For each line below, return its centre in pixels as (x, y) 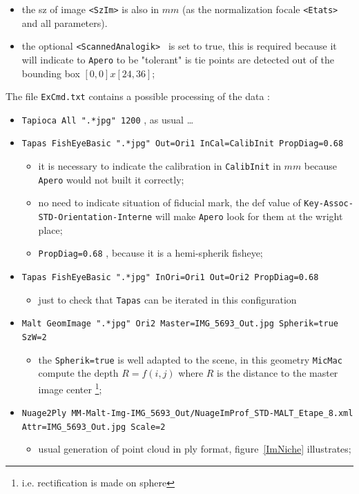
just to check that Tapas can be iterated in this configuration (167, 299)
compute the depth (78, 373)
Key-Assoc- (329, 204)
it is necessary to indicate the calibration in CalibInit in (159, 166)
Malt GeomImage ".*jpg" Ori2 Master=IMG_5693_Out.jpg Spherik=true (180, 324)
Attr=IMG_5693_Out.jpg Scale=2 (94, 427)
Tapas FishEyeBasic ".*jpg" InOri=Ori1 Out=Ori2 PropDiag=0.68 (170, 277)
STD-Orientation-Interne (95, 218)
